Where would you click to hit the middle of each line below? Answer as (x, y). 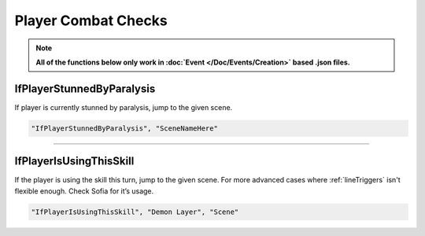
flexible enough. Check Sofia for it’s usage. (84, 191)
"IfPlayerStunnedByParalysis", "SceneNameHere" (124, 128)
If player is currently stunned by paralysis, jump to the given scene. (124, 107)
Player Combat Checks (91, 20)
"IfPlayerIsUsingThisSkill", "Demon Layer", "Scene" (135, 212)
